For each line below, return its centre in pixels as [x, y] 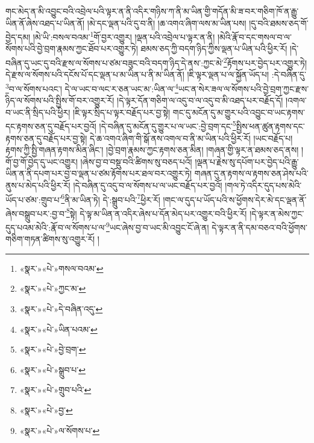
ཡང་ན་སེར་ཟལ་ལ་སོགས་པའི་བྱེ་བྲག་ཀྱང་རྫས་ [243, 88]
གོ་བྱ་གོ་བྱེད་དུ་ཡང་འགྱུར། [42, 161]
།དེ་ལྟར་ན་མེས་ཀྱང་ [277, 213]
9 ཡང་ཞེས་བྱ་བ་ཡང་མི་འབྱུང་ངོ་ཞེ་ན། [157, 226]
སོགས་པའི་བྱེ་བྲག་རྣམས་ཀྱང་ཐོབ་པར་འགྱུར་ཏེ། [72, 49]
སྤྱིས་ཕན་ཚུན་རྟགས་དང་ [270, 126]
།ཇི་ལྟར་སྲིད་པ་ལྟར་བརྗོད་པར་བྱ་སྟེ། [122, 112]
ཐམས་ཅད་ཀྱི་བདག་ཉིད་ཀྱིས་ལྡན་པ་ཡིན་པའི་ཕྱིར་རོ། [214, 49]
